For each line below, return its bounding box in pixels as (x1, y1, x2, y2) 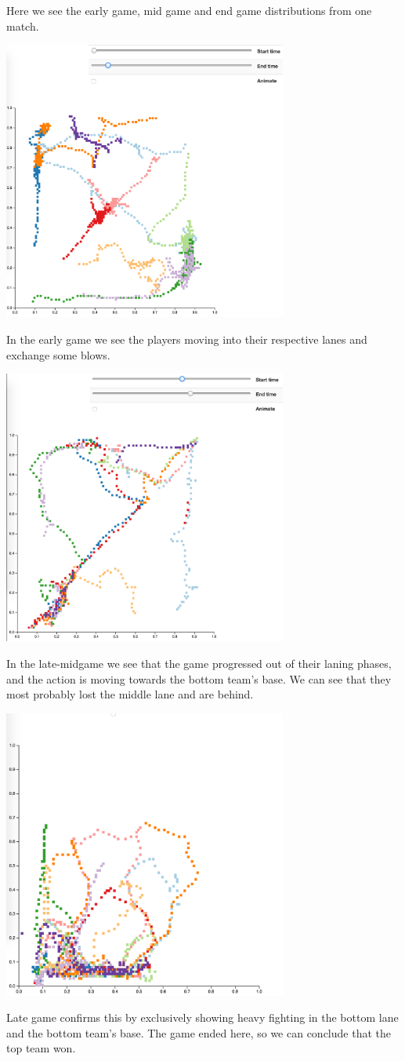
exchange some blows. (6, 346, 110, 363)
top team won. (6, 1040, 76, 1056)
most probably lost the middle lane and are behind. (6, 686, 254, 702)
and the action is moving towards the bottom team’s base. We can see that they (6, 670, 392, 687)
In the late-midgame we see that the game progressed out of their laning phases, (6, 654, 392, 671)
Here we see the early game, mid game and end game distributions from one (6, 2, 372, 18)
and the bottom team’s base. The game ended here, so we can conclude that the (6, 1024, 391, 1041)
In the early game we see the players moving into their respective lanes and (6, 331, 367, 348)
